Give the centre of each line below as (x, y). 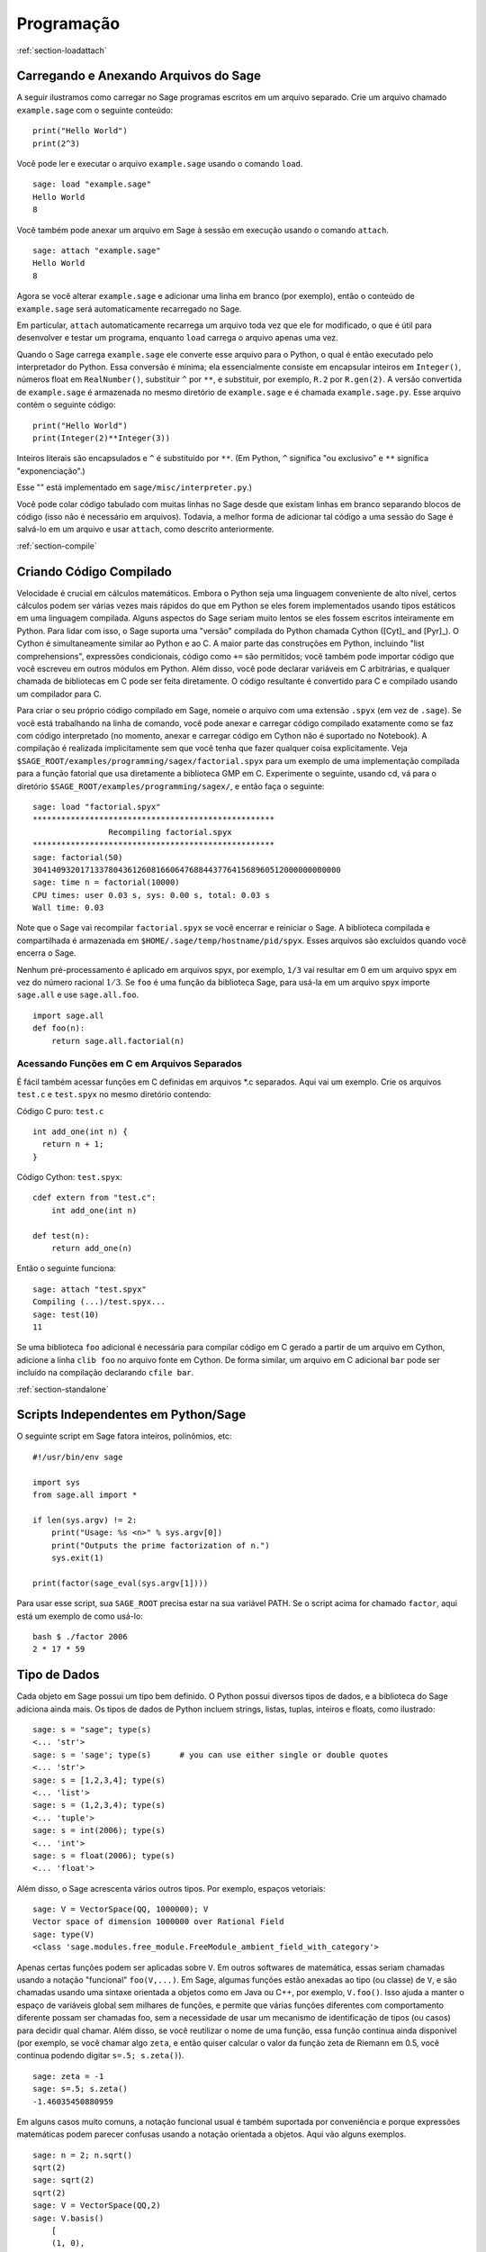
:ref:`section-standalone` (63, 1389)
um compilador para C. (59, 694)
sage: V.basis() (68, 2218)
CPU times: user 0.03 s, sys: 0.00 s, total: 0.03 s (151, 895)
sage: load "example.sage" (92, 184)
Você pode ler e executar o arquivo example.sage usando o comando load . (160, 164)
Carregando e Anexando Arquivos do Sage (139, 76)
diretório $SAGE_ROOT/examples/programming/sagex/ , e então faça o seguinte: (171, 786)
